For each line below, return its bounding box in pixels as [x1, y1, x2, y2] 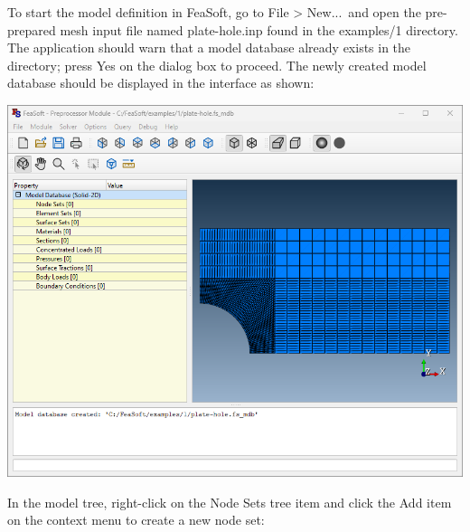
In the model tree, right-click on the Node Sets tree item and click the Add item [7, 492, 452, 511]
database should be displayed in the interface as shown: [7, 73, 315, 92]
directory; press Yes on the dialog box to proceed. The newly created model [7, 55, 427, 74]
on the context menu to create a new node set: [7, 510, 265, 529]
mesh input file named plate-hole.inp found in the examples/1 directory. [60, 20, 458, 39]
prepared [7, 20, 56, 39]
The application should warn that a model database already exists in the [7, 38, 411, 57]
